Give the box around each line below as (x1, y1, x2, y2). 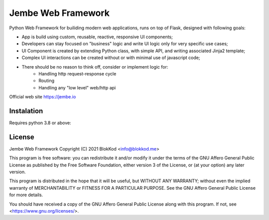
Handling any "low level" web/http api (38, 84, 116, 90)
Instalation (9, 107, 43, 115)
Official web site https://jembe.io (9, 94, 76, 100)
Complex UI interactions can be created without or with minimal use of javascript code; (21, 55, 200, 61)
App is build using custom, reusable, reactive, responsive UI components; (21, 34, 173, 40)
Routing (38, 77, 55, 84)
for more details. (9, 192, 43, 198)
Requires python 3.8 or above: (9, 120, 72, 126)
